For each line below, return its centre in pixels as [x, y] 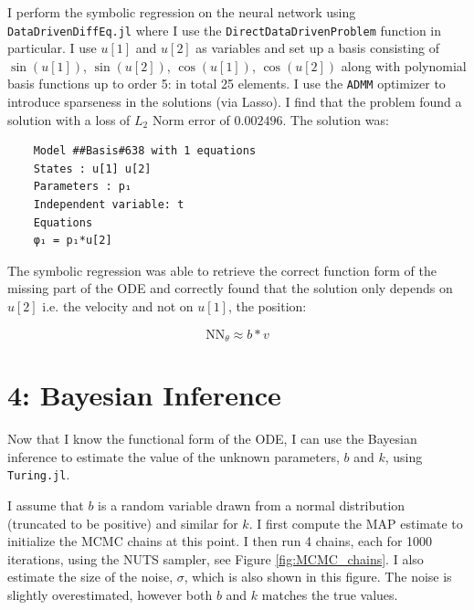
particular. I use [52, 48]
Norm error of [191, 119]
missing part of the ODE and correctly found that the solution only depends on [230, 288]
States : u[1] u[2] [92, 168]
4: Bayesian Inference [144, 395]
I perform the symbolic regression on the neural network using [182, 12]
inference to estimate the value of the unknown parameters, [174, 456]
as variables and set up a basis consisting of [317, 48]
